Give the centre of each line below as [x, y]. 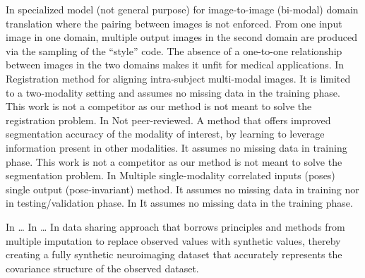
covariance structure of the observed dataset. [102, 268]
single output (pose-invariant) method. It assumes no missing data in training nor [182, 189]
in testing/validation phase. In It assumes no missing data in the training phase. [179, 203]
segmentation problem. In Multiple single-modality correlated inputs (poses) [170, 175]
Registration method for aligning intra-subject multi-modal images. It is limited [178, 78]
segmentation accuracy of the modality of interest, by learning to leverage [165, 134]
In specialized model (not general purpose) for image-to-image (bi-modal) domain [182, 9]
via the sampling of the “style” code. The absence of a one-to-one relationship [174, 50]
